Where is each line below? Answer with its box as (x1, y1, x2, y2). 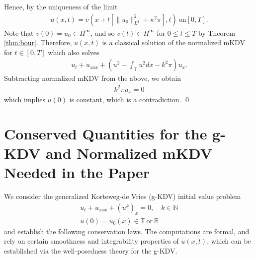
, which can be (207, 236, 251, 246)
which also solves (48, 47, 99, 57)
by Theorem (198, 27, 235, 38)
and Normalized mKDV (46, 142, 213, 163)
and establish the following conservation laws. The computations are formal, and (4, 226, 250, 236)
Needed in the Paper (4, 162, 150, 183)
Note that (4, 27, 34, 38)
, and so (90, 27, 115, 38)
